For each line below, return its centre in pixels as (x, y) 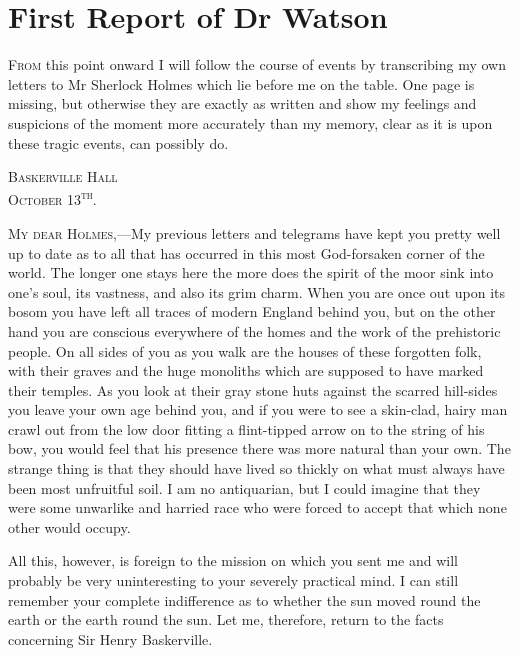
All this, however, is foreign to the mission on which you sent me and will (233, 560)
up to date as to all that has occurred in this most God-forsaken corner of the (246, 252)
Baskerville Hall (63, 176)
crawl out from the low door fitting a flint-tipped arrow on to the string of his (246, 428)
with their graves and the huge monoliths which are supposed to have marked (246, 370)
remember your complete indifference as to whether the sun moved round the (244, 599)
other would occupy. (69, 526)
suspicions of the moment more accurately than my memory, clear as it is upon (250, 122)
